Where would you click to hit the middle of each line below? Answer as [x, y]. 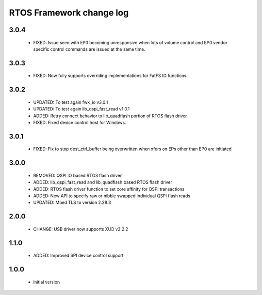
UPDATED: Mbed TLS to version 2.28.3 [72, 202]
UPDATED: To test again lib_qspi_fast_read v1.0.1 [82, 109]
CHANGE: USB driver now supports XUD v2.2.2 [81, 229]
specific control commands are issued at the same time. [89, 49]
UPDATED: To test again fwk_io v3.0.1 [71, 102]
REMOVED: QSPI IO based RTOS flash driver [78, 175]
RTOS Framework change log [69, 13]
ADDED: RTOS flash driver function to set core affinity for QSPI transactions [109, 189]
